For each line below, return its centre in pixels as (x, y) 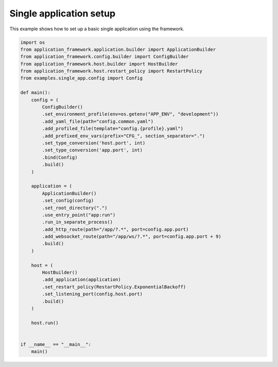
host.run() (45, 323)
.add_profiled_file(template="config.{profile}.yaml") (113, 129)
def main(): (36, 93)
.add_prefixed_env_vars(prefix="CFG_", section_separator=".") (124, 136)
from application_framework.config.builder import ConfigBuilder (105, 57)
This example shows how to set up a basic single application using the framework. (97, 29)
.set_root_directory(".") (75, 208)
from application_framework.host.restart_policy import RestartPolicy (111, 71)
